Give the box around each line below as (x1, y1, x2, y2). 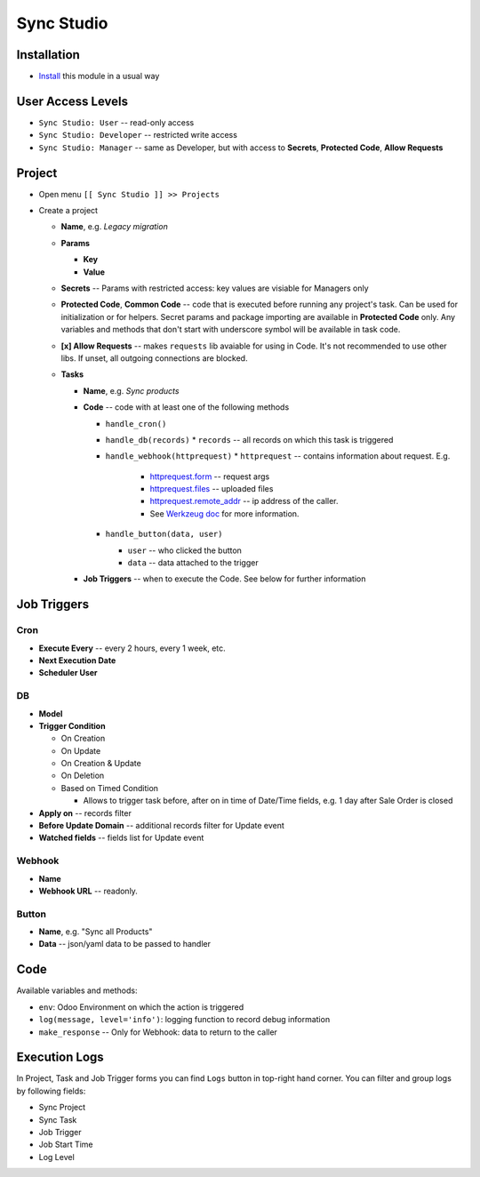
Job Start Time (38, 1139, 93, 1150)
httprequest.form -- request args (149, 471, 270, 482)
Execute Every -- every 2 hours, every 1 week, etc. (38, 643, 226, 653)
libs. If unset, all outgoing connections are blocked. (60, 352, 248, 364)
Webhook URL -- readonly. (38, 885, 138, 896)
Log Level (38, 1151, 75, 1162)
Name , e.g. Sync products (83, 385, 180, 396)
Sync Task (38, 1114, 77, 1125)
